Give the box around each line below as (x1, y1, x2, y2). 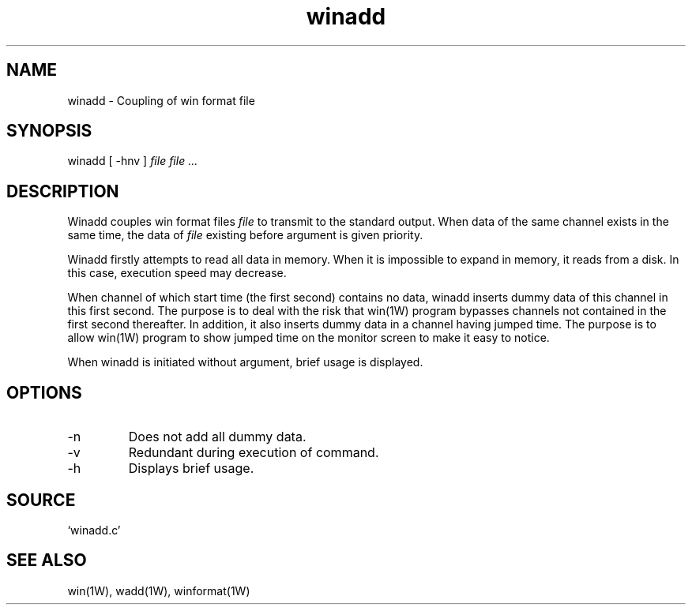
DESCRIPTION (6, 181, 119, 201)
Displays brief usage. (128, 460, 254, 477)
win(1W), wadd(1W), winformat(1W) (67, 583, 250, 598)
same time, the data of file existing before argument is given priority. (67, 228, 423, 242)
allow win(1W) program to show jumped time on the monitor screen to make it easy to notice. (67, 331, 550, 345)
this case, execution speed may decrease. (67, 266, 287, 280)
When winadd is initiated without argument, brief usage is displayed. (67, 355, 423, 369)
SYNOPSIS (6, 121, 92, 141)
